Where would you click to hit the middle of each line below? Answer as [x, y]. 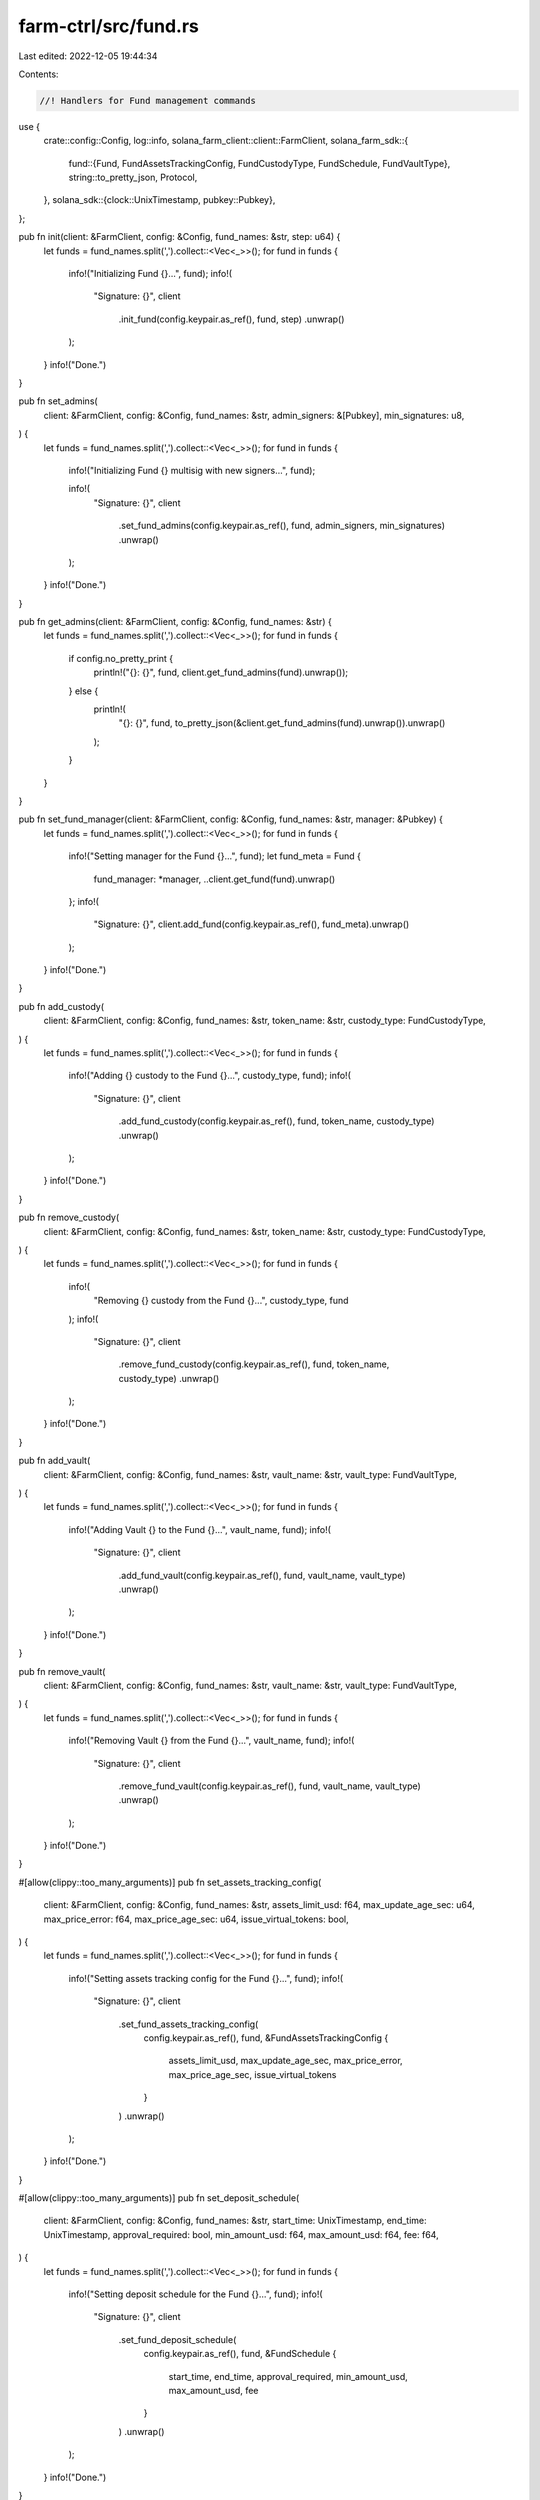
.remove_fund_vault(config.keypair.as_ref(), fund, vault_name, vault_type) [270, 1786]
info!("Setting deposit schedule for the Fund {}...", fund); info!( [196, 2294]
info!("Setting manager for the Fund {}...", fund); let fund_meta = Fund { [215, 856]
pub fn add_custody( [61, 1006]
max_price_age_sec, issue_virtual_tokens [252, 2074]
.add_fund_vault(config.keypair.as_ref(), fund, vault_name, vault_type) [262, 1575]
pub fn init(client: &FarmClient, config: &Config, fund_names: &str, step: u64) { [179, 237]
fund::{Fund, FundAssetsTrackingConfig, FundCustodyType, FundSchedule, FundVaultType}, [259, 163]
